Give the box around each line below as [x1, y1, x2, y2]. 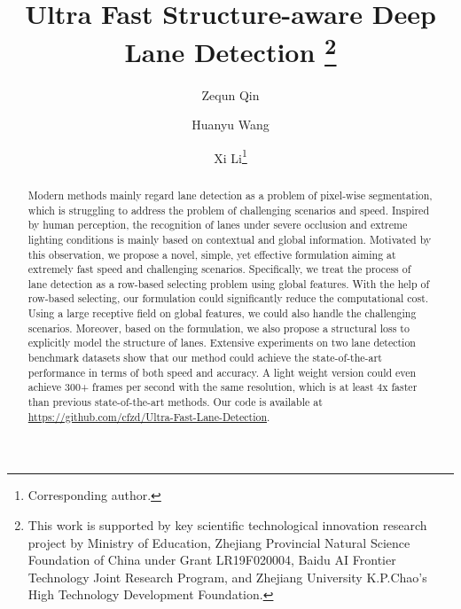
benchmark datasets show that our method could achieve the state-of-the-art [27, 350, 382, 365]
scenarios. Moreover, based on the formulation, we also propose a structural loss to [27, 320, 410, 335]
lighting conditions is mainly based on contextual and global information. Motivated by [27, 231, 432, 246]
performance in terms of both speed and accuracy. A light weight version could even [27, 364, 417, 379]
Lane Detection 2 [124, 30, 337, 70]
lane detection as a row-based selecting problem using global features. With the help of [27, 276, 430, 291]
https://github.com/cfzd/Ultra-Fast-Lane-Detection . [27, 409, 270, 424]
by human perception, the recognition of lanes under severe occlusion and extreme [27, 217, 408, 232]
